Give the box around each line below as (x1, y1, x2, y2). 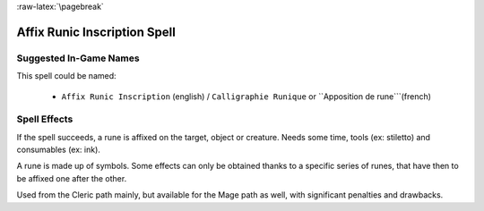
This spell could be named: (16, 71, 117, 81)
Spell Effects (16, 113, 73, 125)
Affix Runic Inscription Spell (16, 24, 177, 39)
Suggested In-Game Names (16, 52, 140, 64)
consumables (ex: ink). (16, 144, 100, 156)
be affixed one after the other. (16, 173, 127, 183)
